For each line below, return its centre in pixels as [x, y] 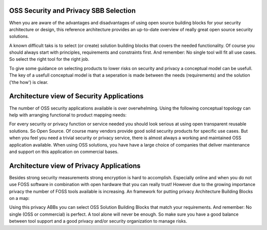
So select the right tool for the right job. [49, 59]
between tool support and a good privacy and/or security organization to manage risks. [98, 221]
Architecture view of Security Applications [76, 96]
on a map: [19, 198]
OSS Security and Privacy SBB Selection [72, 11]
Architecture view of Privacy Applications [75, 166]
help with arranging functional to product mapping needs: [68, 115]
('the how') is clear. [29, 82]
